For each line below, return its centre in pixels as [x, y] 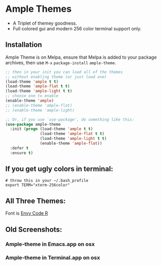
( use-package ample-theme [33, 124]
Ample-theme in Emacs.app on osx [50, 244]
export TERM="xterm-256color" [38, 185]
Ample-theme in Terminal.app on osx [53, 258]
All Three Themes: [35, 201]
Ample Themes [39, 9]
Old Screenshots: [34, 229]
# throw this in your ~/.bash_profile [47, 181]
